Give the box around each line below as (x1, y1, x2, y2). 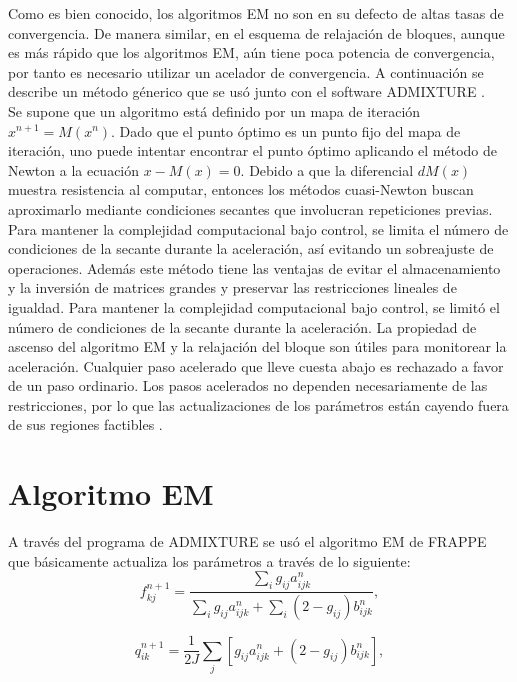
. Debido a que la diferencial (240, 159, 414, 180)
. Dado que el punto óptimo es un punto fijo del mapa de (111, 120, 461, 141)
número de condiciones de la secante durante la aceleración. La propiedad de (8, 316, 477, 337)
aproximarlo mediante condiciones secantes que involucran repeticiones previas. (8, 198, 493, 219)
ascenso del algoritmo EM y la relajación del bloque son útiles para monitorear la (8, 336, 507, 357)
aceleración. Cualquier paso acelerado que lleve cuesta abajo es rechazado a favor (8, 355, 504, 376)
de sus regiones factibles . (8, 414, 163, 435)
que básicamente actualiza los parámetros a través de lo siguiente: (8, 550, 411, 571)
